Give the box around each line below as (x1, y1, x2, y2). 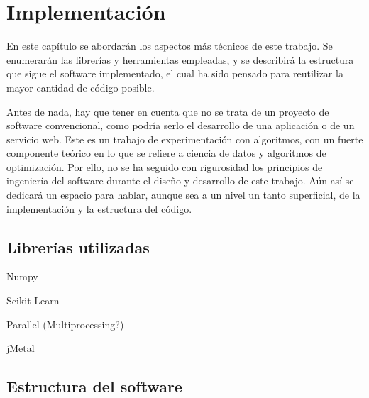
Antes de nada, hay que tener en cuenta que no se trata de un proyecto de (6, 104, 329, 118)
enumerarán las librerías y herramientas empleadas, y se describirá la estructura (6, 52, 354, 67)
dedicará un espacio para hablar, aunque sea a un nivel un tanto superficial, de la (6, 187, 360, 202)
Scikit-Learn (6, 293, 60, 308)
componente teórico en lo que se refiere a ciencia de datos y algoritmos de (6, 145, 326, 160)
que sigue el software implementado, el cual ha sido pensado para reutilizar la (6, 66, 343, 81)
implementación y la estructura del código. (6, 201, 192, 216)
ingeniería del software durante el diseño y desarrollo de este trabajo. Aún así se (6, 173, 354, 188)
